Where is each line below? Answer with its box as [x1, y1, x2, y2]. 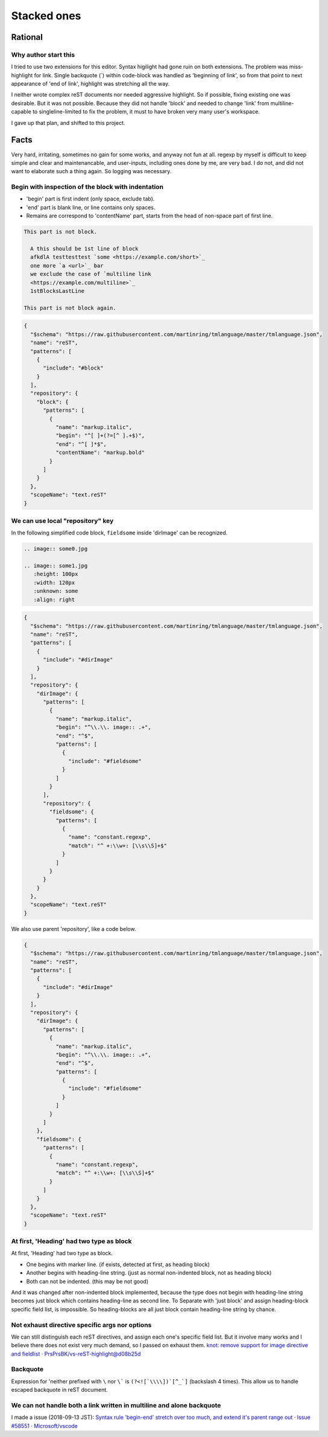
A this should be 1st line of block [30, 245, 139, 252]
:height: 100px [33, 571, 78, 578]
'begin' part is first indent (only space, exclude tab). [26, 195, 155, 202]
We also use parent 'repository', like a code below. [11, 925, 136, 932]
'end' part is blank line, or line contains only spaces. [26, 203, 156, 211]
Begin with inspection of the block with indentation [11, 183, 164, 191]
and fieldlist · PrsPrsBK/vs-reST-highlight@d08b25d [11, 1350, 141, 1357]
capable [11, 108, 31, 115]
